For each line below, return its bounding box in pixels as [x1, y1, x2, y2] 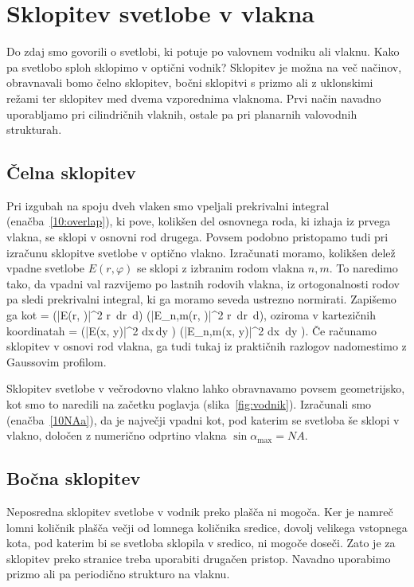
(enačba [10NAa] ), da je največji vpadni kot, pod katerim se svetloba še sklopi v [6, 411, 400, 428]
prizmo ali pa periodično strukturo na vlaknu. [6, 565, 230, 582]
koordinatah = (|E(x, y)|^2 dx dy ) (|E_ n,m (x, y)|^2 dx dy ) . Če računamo [6, 322, 377, 339]
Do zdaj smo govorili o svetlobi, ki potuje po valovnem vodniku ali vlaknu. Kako [6, 43, 400, 60]
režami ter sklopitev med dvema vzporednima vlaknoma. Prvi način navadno [6, 89, 381, 106]
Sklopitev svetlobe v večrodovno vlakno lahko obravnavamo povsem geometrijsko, [6, 380, 405, 397]
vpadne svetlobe [6, 260, 85, 276]
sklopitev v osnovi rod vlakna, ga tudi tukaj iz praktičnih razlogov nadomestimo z [6, 338, 407, 354]
